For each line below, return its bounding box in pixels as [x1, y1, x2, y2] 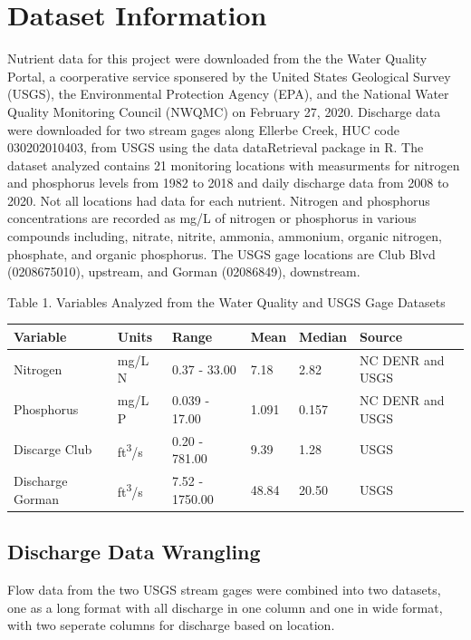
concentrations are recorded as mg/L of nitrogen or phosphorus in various [7, 208, 417, 228]
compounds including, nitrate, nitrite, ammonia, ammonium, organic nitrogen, [7, 227, 442, 246]
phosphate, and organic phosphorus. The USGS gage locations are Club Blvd [7, 244, 436, 263]
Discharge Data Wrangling [7, 538, 261, 566]
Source [359, 326, 403, 345]
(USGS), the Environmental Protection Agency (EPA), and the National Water [7, 84, 449, 103]
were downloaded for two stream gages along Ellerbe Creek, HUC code [7, 120, 399, 139]
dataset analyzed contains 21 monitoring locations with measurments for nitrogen [7, 155, 460, 174]
